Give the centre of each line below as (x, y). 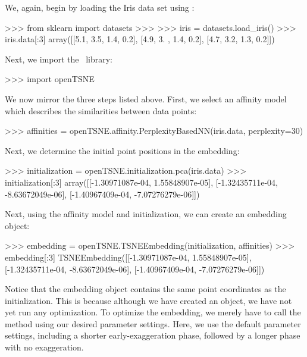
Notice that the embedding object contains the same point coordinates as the (145, 289)
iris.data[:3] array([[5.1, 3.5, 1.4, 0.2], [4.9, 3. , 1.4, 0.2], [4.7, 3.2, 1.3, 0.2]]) (140, 39)
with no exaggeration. (44, 347)
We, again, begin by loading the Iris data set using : (100, 7)
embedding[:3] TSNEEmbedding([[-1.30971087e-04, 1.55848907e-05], (128, 257)
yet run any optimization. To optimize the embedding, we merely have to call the (153, 312)
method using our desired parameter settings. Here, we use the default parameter (153, 323)
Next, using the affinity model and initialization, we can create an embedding (146, 214)
